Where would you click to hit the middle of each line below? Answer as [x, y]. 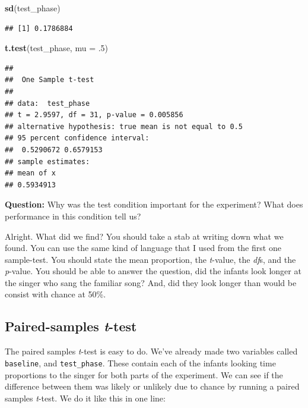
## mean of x [30, 173]
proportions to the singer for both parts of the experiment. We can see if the [144, 374]
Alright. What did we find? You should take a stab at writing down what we [144, 236]
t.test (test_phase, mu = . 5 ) [57, 48]
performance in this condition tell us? [73, 216]
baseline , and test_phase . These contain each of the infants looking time [140, 363]
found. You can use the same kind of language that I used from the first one [143, 248]
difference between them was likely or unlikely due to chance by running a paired [152, 386]
